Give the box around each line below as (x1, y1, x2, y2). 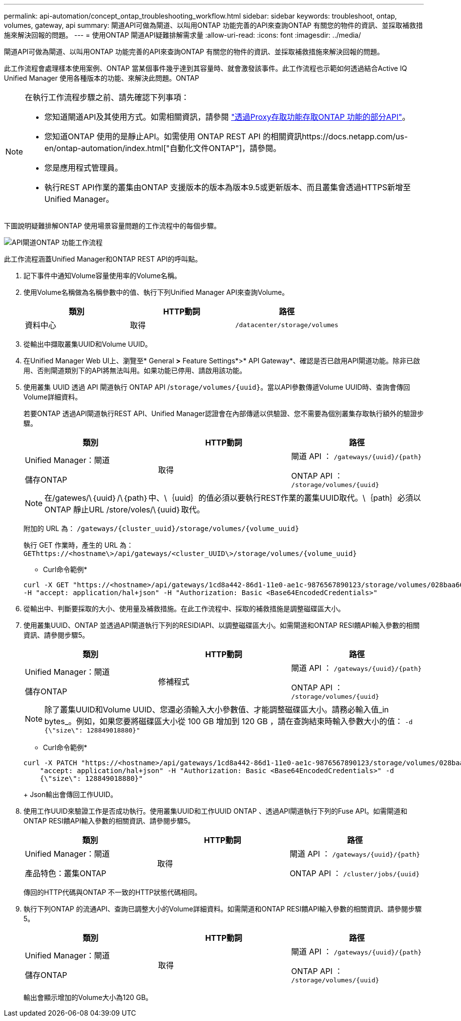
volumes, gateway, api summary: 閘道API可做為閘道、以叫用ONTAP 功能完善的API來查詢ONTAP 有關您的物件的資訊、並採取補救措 (4, 21, 423, 29)
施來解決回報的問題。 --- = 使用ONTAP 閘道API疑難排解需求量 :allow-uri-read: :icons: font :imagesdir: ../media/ (4, 31, 361, 39)
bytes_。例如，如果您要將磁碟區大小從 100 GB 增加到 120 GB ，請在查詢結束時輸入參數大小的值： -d (44, 716, 413, 726)
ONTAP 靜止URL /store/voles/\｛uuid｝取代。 (44, 505, 205, 514)
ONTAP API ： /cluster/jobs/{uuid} (290, 868, 420, 878)
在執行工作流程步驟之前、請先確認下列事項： (25, 92, 189, 102)
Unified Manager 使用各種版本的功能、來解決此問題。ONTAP (4, 74, 199, 82)
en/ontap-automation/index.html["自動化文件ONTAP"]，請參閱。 (44, 143, 281, 153)
